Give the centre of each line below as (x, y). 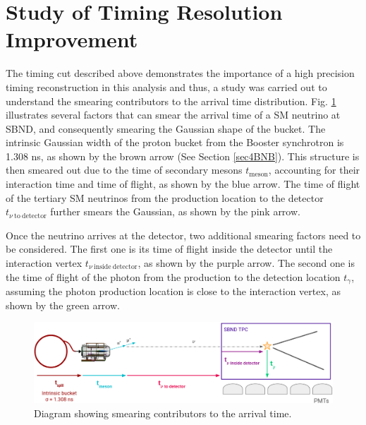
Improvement (72, 39)
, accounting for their (314, 170)
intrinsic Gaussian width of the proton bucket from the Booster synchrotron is (175, 142)
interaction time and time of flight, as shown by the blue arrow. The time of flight (183, 184)
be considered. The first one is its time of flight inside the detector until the (169, 249)
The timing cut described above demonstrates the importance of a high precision (180, 73)
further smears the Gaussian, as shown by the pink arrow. (175, 211)
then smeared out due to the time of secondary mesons (124, 170)
